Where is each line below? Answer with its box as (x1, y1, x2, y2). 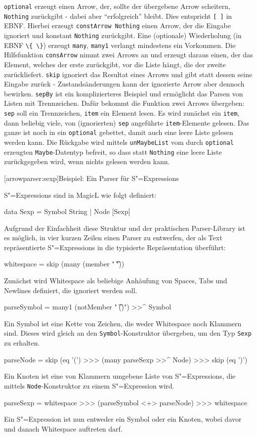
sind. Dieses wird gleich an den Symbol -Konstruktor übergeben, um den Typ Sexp (4, 328, 252, 338)
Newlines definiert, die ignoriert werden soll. (4, 285, 137, 295)
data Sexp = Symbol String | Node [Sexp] (4, 206, 130, 217)
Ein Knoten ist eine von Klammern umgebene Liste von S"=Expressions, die (4, 371, 236, 381)
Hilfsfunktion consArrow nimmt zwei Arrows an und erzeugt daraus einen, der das (4, 49, 253, 60)
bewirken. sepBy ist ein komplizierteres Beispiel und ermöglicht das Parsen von (4, 88, 243, 98)
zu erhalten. (4, 338, 40, 348)
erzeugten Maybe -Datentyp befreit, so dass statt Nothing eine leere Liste (4, 146, 222, 157)
